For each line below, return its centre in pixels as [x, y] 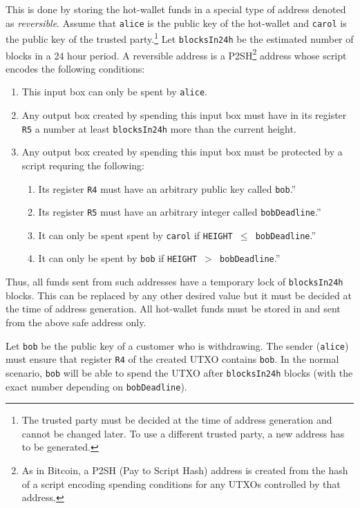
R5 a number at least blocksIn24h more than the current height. [159, 128]
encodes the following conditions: [75, 68]
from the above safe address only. [76, 322]
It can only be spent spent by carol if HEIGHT [135, 235]
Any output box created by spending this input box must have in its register [184, 115]
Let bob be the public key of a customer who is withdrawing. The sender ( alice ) [177, 345]
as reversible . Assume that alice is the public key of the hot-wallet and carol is [176, 22]
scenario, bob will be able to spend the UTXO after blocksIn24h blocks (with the [179, 372]
